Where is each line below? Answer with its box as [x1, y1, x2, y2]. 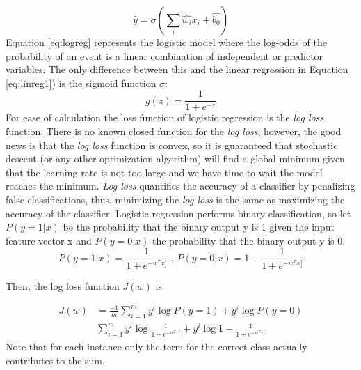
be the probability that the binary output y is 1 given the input [63, 219, 335, 234]
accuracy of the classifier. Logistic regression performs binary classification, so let [6, 206, 351, 220]
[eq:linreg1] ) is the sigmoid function [6, 75, 157, 90]
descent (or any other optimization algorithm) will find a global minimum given [6, 151, 345, 166]
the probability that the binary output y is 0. [152, 233, 346, 247]
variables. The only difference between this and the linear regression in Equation [6, 62, 348, 77]
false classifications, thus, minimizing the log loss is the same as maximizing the [6, 192, 345, 206]
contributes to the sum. [6, 353, 105, 367]
